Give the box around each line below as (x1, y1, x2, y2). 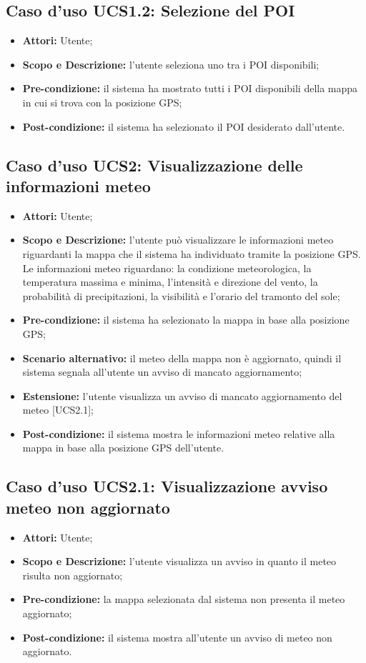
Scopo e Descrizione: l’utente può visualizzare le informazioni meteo (22, 232, 334, 247)
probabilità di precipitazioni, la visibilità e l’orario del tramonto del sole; (22, 288, 340, 303)
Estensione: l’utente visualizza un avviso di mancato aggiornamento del (22, 388, 342, 403)
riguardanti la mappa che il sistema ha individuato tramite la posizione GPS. (22, 246, 361, 261)
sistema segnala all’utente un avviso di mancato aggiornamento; (22, 364, 302, 379)
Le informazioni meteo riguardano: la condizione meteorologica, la (22, 260, 312, 275)
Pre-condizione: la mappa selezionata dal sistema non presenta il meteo (22, 592, 345, 607)
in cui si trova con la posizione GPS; (22, 94, 182, 109)
